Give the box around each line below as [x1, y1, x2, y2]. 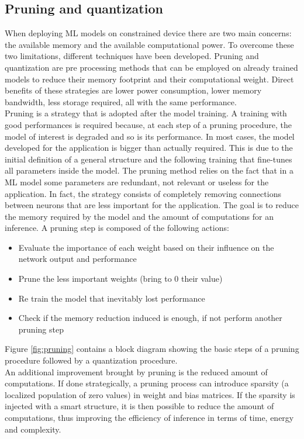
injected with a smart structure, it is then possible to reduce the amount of [5, 400, 274, 412]
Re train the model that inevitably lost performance [18, 292, 205, 304]
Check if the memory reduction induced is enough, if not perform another [18, 312, 282, 324]
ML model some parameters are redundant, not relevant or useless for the [5, 175, 269, 188]
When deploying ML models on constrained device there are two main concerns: [5, 27, 292, 39]
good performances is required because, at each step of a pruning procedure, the [5, 118, 292, 130]
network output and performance [18, 253, 137, 265]
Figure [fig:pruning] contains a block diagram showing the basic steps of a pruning [5, 343, 299, 355]
